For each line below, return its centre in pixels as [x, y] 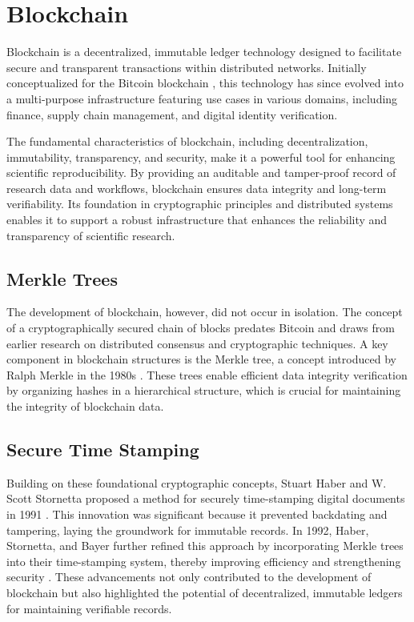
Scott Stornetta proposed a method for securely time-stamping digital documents [206, 498]
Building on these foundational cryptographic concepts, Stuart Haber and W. [197, 482]
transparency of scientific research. [91, 235]
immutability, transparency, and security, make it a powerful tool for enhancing [201, 157]
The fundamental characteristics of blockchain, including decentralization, [187, 141]
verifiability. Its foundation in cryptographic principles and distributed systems [200, 204]
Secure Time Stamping [103, 449]
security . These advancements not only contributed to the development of [189, 577]
